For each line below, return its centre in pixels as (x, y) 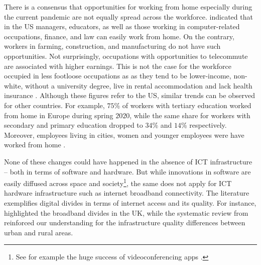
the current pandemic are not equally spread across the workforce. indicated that (128, 16)
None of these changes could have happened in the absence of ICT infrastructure (128, 161)
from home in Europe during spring (59, 115)
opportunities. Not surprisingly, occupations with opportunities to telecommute (126, 56)
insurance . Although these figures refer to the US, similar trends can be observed (130, 95)
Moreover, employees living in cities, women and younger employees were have (124, 135)
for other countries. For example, (54, 105)
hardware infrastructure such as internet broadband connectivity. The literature (127, 193)
